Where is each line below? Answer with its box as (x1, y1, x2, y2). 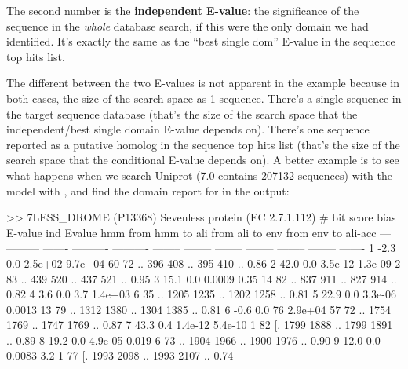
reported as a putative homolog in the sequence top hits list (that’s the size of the (6, 136, 400, 152)
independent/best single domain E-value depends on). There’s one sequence (6, 121, 370, 137)
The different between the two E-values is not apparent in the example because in (6, 75, 399, 91)
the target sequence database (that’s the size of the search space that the (6, 105, 358, 122)
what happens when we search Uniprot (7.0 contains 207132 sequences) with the (6, 166, 392, 183)
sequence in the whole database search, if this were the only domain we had (6, 17, 369, 34)
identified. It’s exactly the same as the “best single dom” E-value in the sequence (6, 33, 395, 49)
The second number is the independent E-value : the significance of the (6, 2, 359, 18)
